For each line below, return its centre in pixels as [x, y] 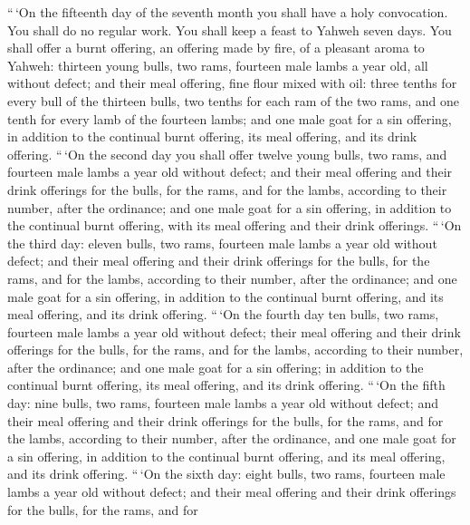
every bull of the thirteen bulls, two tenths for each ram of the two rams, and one [233, 100]
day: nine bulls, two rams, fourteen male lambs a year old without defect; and [223, 403]
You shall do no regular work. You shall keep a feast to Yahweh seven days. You [230, 29]
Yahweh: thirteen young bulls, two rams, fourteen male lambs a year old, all [218, 65]
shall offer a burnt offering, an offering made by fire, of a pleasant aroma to [216, 48]
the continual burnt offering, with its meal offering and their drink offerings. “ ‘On [235, 225]
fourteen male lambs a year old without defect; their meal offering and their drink [234, 331]
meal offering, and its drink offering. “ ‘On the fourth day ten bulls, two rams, [223, 314]
